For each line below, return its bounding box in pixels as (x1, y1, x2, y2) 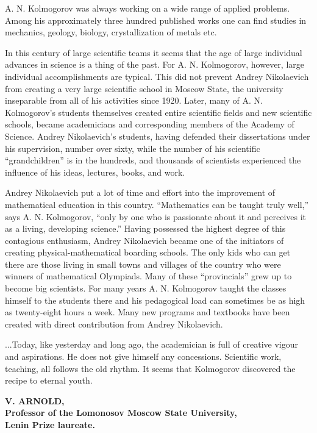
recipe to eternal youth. (5, 374, 93, 387)
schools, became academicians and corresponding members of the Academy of (5, 118, 294, 131)
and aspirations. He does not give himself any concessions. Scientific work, (5, 350, 282, 363)
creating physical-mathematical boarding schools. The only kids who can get (5, 246, 291, 259)
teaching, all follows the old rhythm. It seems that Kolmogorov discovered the (5, 362, 296, 374)
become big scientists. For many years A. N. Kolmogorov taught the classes (5, 282, 287, 295)
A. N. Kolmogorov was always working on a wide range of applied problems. (5, 2, 290, 14)
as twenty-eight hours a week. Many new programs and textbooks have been (5, 306, 290, 318)
